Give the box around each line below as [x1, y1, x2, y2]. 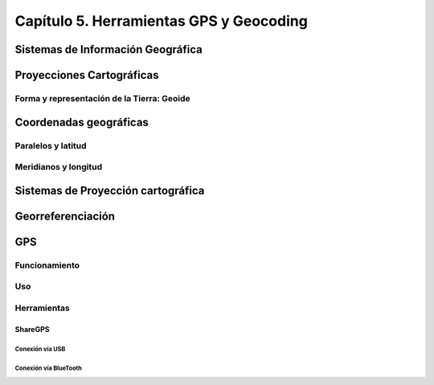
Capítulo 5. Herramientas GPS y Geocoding [14, 12, 309, 30]
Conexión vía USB [14, 346, 66, 354]
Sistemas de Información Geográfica [14, 43, 203, 56]
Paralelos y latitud [14, 140, 88, 151]
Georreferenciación [14, 209, 116, 223]
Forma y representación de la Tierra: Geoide [14, 92, 190, 104]
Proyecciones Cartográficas [14, 68, 160, 82]
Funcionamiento [14, 260, 80, 271]
